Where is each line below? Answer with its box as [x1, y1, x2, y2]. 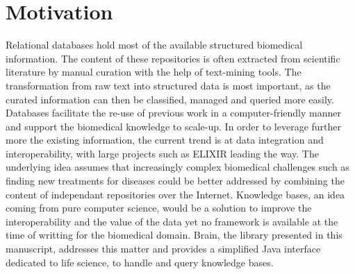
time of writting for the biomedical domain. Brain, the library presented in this [6, 228, 342, 242]
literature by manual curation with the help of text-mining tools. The [6, 65, 302, 79]
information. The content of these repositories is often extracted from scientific [6, 51, 340, 65]
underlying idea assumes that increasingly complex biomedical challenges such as [6, 160, 349, 174]
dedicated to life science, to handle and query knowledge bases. [6, 255, 274, 269]
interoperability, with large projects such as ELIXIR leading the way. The [6, 146, 319, 160]
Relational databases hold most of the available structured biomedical [6, 37, 303, 52]
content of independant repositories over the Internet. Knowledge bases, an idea [6, 187, 345, 201]
